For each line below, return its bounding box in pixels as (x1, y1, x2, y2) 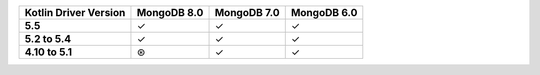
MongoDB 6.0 (290, 6, 358, 19)
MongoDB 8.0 (136, 6, 204, 19)
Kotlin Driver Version (24, 6, 126, 19)
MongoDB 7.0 (214, 6, 280, 19)
